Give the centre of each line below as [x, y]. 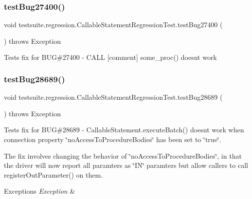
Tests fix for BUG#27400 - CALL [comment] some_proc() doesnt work [110, 57]
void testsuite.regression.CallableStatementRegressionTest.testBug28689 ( [113, 97]
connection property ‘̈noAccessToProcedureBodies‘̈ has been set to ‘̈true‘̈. [113, 139]
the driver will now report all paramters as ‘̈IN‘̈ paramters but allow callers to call [126, 165]
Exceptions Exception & [40, 191]
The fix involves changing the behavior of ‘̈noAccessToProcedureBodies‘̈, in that [123, 155]
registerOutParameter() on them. [54, 174]
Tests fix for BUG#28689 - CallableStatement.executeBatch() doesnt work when [124, 130]
